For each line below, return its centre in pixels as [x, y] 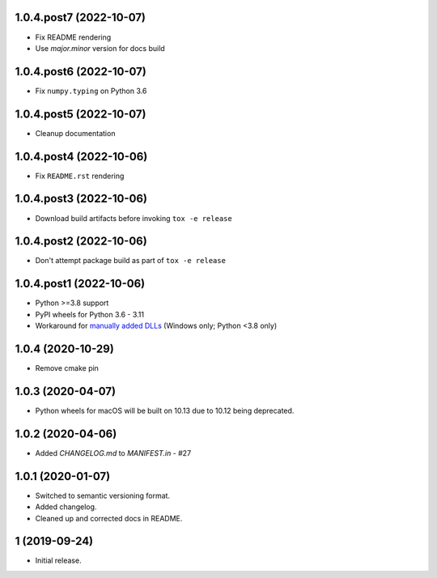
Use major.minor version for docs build [100, 48]
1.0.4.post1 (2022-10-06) [80, 284]
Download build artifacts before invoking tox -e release [134, 218]
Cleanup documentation [75, 133]
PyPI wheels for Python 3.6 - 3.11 [90, 314]
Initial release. [58, 561]
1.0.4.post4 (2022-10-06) [81, 157]
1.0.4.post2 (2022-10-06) [81, 242]
